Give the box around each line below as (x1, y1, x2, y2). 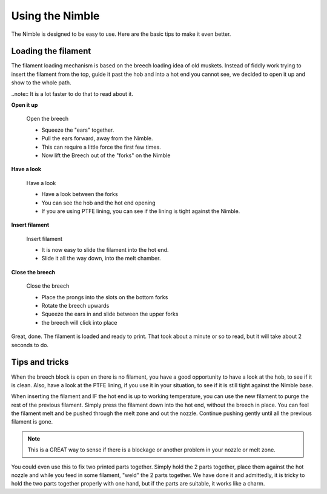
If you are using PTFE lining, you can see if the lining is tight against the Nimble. (41, 207, 240, 215)
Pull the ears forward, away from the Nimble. (41, 135, 154, 142)
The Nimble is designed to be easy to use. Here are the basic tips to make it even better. (11, 30, 231, 38)
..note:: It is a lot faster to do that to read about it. (11, 90, 133, 97)
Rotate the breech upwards (41, 302, 110, 310)
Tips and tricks (11, 357, 69, 367)
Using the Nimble (11, 9, 100, 22)
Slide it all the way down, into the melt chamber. (41, 255, 161, 262)
